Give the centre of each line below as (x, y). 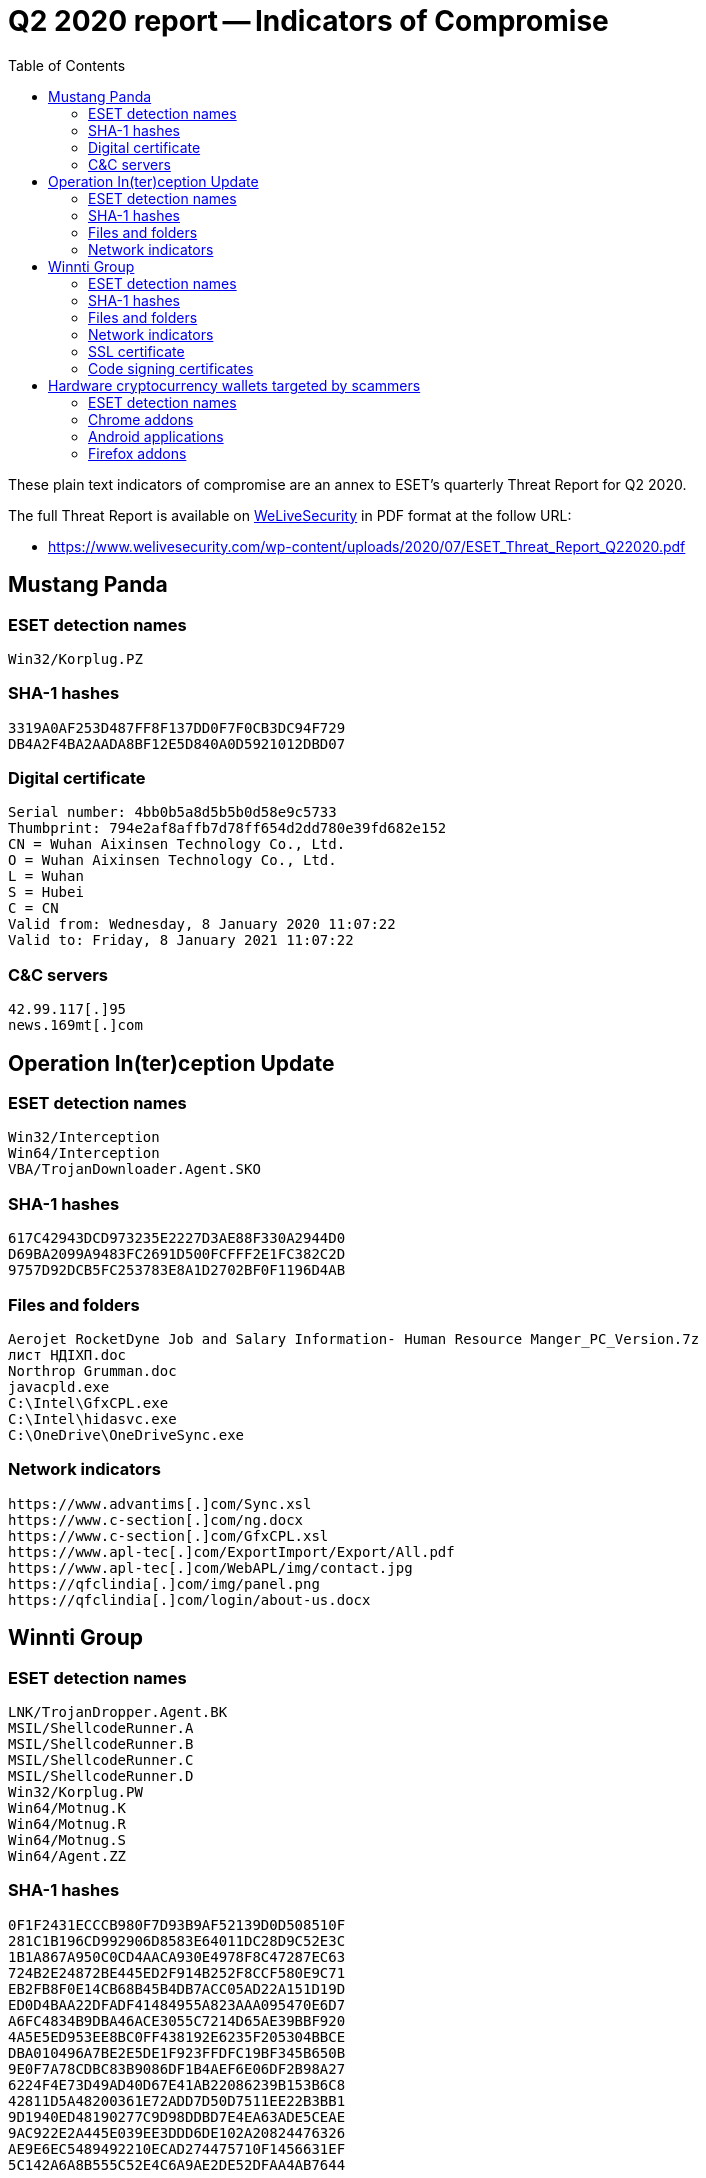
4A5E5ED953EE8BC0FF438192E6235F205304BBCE (177, 2036)
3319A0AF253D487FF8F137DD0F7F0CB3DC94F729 (177, 727)
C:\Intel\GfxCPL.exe (88, 1402)
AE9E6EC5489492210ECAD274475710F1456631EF (177, 2148)
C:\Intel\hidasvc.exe (92, 1418)
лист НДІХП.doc (67, 1354)
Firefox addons (137, 453)
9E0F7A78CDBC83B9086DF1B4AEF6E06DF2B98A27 (177, 2068)
